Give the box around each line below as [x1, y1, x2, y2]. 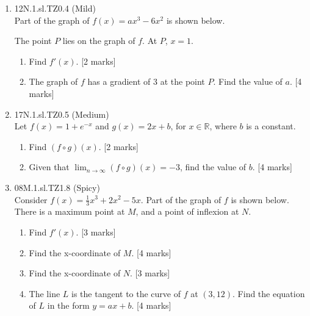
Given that [29, 160, 70, 173]
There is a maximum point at [14, 205, 125, 218]
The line [29, 287, 60, 300]
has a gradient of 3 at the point [87, 75, 205, 88]
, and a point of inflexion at [135, 205, 239, 218]
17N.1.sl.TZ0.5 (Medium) [14, 107, 109, 120]
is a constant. [246, 120, 296, 132]
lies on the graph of [62, 34, 135, 47]
